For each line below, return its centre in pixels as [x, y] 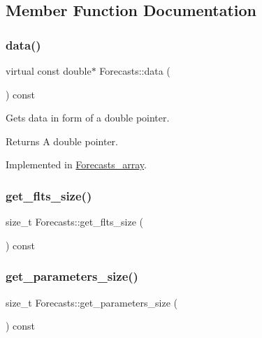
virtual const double [49, 71]
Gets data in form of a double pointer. [88, 118]
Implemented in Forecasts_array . [76, 164]
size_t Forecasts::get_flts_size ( [74, 222]
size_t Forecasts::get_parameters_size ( [92, 302]
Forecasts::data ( [135, 71]
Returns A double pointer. [62, 141]
